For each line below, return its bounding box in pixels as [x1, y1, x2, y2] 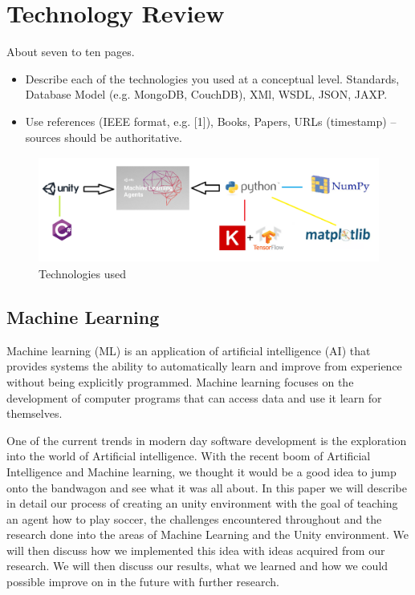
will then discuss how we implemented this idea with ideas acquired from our [6, 541, 385, 558]
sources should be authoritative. [25, 128, 182, 145]
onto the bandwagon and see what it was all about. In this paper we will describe [6, 479, 407, 496]
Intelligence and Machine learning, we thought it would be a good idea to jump [6, 463, 397, 480]
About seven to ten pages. [6, 43, 135, 60]
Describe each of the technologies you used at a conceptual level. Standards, [25, 70, 400, 87]
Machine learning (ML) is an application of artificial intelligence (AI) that [6, 342, 371, 358]
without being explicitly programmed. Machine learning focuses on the [6, 373, 354, 390]
